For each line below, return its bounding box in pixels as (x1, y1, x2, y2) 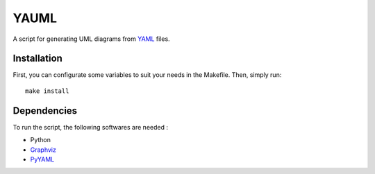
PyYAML (30, 155, 55, 163)
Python (30, 136, 51, 144)
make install (25, 87, 69, 95)
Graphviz (30, 146, 57, 154)
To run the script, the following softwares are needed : (12, 123, 168, 131)
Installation (12, 53, 62, 64)
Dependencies (12, 105, 78, 116)
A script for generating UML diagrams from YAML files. (12, 35, 170, 43)
